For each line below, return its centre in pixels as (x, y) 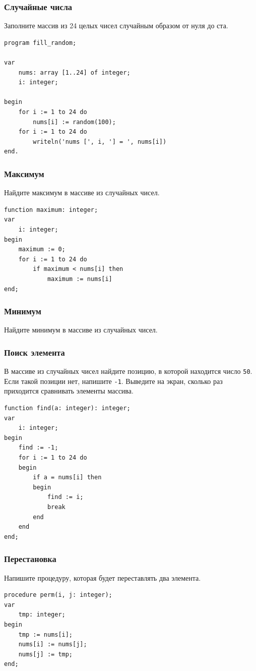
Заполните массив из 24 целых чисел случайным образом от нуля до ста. (116, 25)
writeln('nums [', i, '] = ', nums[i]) (100, 142)
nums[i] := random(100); (74, 122)
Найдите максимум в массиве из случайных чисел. (82, 192)
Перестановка (30, 559)
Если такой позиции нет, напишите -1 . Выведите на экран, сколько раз (113, 381)
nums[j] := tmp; (46, 654)
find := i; (65, 497)
